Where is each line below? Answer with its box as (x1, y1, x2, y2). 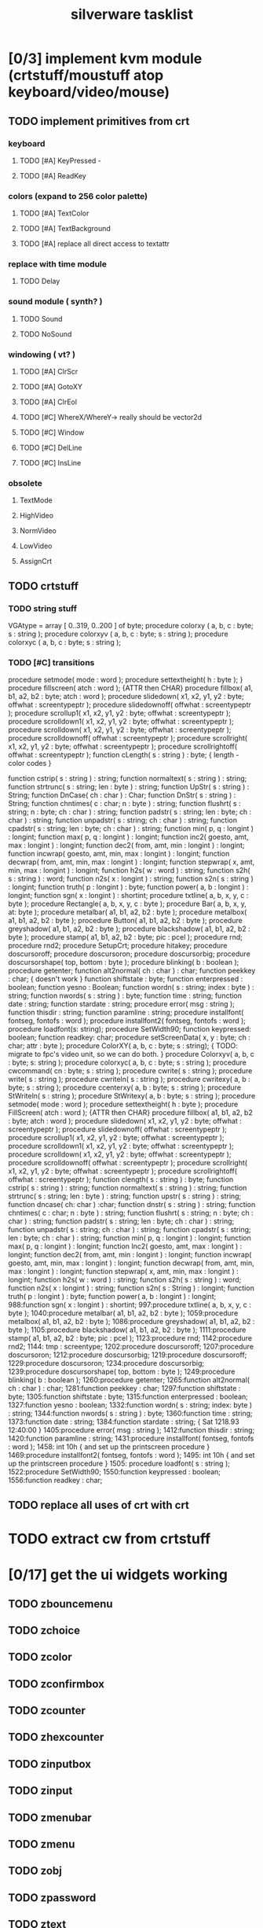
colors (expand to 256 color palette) (8, 190, 148, 201)
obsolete (8, 477, 43, 488)
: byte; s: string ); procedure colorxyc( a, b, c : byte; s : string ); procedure (8, 1058, 247, 1067)
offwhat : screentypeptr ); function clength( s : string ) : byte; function (8, 1175, 234, 1184)
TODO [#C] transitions (8, 657, 95, 668)
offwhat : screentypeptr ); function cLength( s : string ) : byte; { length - (8, 750, 239, 760)
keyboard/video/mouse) (8, 83, 170, 101)
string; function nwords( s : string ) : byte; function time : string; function (8, 991, 242, 1000)
